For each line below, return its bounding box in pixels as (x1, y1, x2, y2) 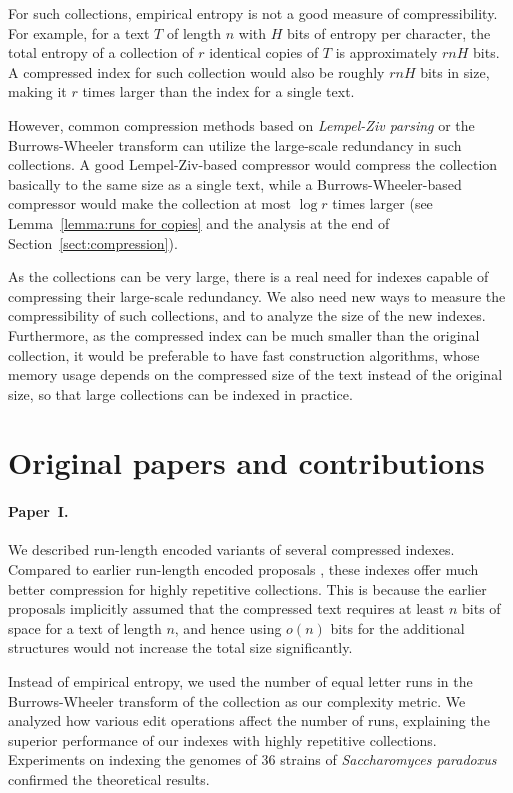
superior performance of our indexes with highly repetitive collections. (8, 729, 437, 750)
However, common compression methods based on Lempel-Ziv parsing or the (8, 114, 475, 135)
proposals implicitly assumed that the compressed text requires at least (8, 598, 445, 619)
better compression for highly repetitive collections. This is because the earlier (8, 578, 487, 599)
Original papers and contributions (8, 442, 485, 483)
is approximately (335, 42, 438, 63)
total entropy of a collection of (8, 42, 194, 63)
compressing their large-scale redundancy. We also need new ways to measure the (8, 285, 506, 306)
